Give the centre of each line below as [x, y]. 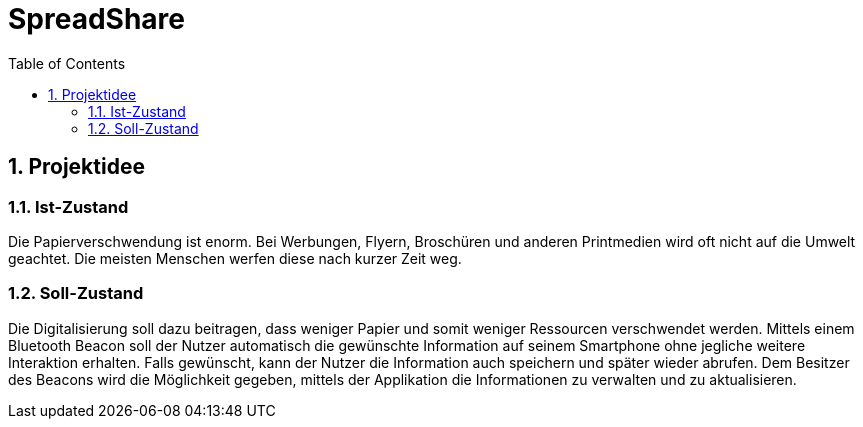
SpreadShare [96, 19]
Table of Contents [67, 63]
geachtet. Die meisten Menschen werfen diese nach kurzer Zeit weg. [235, 258]
